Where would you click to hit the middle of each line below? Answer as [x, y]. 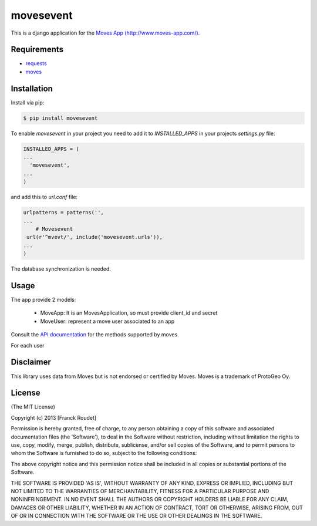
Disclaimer [31, 362]
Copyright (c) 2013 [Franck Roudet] [54, 417]
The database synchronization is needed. [61, 269]
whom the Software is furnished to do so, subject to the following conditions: [104, 453]
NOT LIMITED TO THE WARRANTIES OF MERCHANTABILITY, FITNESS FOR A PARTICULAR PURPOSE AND [140, 491]
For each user [28, 345]
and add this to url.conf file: [44, 197]
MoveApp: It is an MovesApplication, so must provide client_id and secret [129, 313]
